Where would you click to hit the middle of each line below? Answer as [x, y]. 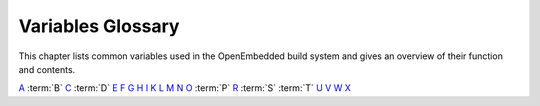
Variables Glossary [99, 26]
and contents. [47, 69]
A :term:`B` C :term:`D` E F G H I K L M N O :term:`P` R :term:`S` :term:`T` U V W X [185, 88]
